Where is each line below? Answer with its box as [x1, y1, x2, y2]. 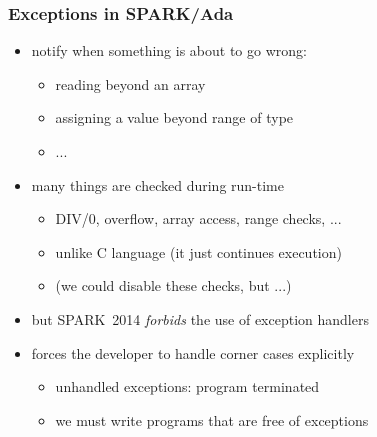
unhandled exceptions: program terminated [55, 376, 320, 397]
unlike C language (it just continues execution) [55, 241, 342, 262]
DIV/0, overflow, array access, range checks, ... [55, 208, 342, 229]
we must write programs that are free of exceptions [55, 409, 369, 430]
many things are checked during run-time [31, 174, 284, 195]
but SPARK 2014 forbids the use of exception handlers [31, 308, 369, 329]
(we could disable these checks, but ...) [55, 275, 292, 296]
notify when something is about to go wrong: [31, 40, 307, 61]
